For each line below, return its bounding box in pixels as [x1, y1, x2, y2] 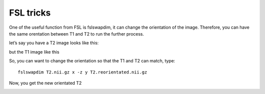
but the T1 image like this [9, 49, 60, 55]
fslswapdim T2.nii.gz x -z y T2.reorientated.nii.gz [18, 69, 147, 75]
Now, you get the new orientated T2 [9, 80, 82, 86]
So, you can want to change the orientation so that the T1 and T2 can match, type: [9, 58, 175, 64]
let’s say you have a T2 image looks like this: [9, 40, 99, 46]
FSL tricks [9, 7, 51, 18]
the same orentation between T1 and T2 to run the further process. [9, 31, 144, 37]
